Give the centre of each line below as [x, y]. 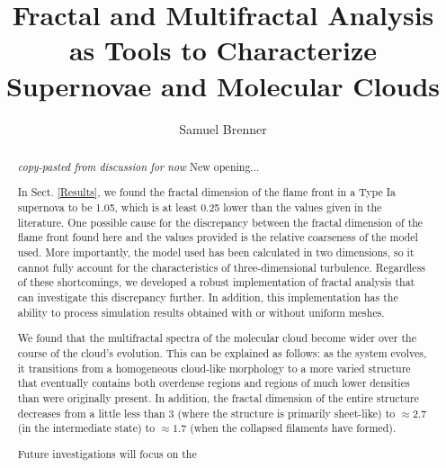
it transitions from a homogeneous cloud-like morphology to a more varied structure [214, 368]
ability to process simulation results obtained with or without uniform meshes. [201, 312]
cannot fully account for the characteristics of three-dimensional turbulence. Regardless [221, 267]
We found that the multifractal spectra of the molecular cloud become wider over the [217, 338]
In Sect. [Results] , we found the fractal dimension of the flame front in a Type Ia [207, 192]
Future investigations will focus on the [107, 453]
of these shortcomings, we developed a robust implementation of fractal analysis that [216, 282]
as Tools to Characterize [223, 50]
